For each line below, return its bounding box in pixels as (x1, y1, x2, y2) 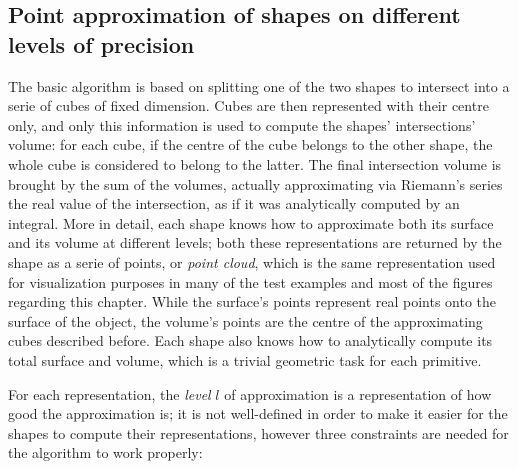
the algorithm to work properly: (8, 442, 203, 463)
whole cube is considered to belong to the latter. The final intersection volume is (8, 153, 502, 174)
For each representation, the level (8, 383, 211, 404)
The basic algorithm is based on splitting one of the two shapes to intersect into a (8, 75, 510, 96)
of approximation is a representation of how (224, 383, 492, 404)
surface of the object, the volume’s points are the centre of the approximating (8, 310, 483, 331)
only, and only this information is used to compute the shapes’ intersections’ (8, 114, 476, 135)
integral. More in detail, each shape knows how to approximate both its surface (8, 212, 494, 233)
